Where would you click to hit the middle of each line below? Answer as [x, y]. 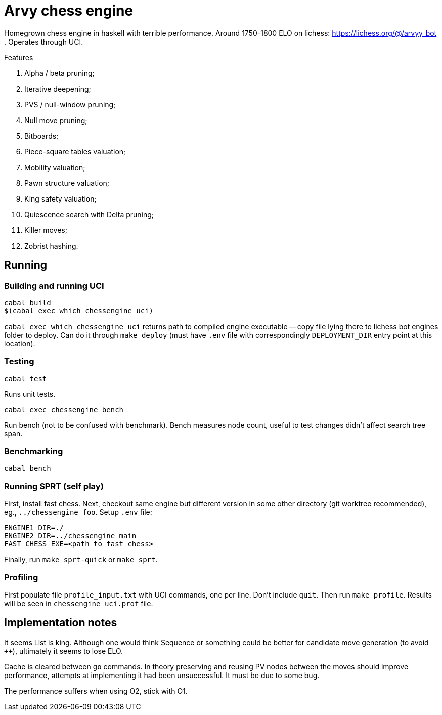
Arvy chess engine [69, 11]
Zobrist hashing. [51, 246]
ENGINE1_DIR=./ [34, 528]
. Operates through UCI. [44, 42]
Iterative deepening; [58, 89]
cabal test [26, 379]
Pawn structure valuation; [67, 183]
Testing [19, 361]
